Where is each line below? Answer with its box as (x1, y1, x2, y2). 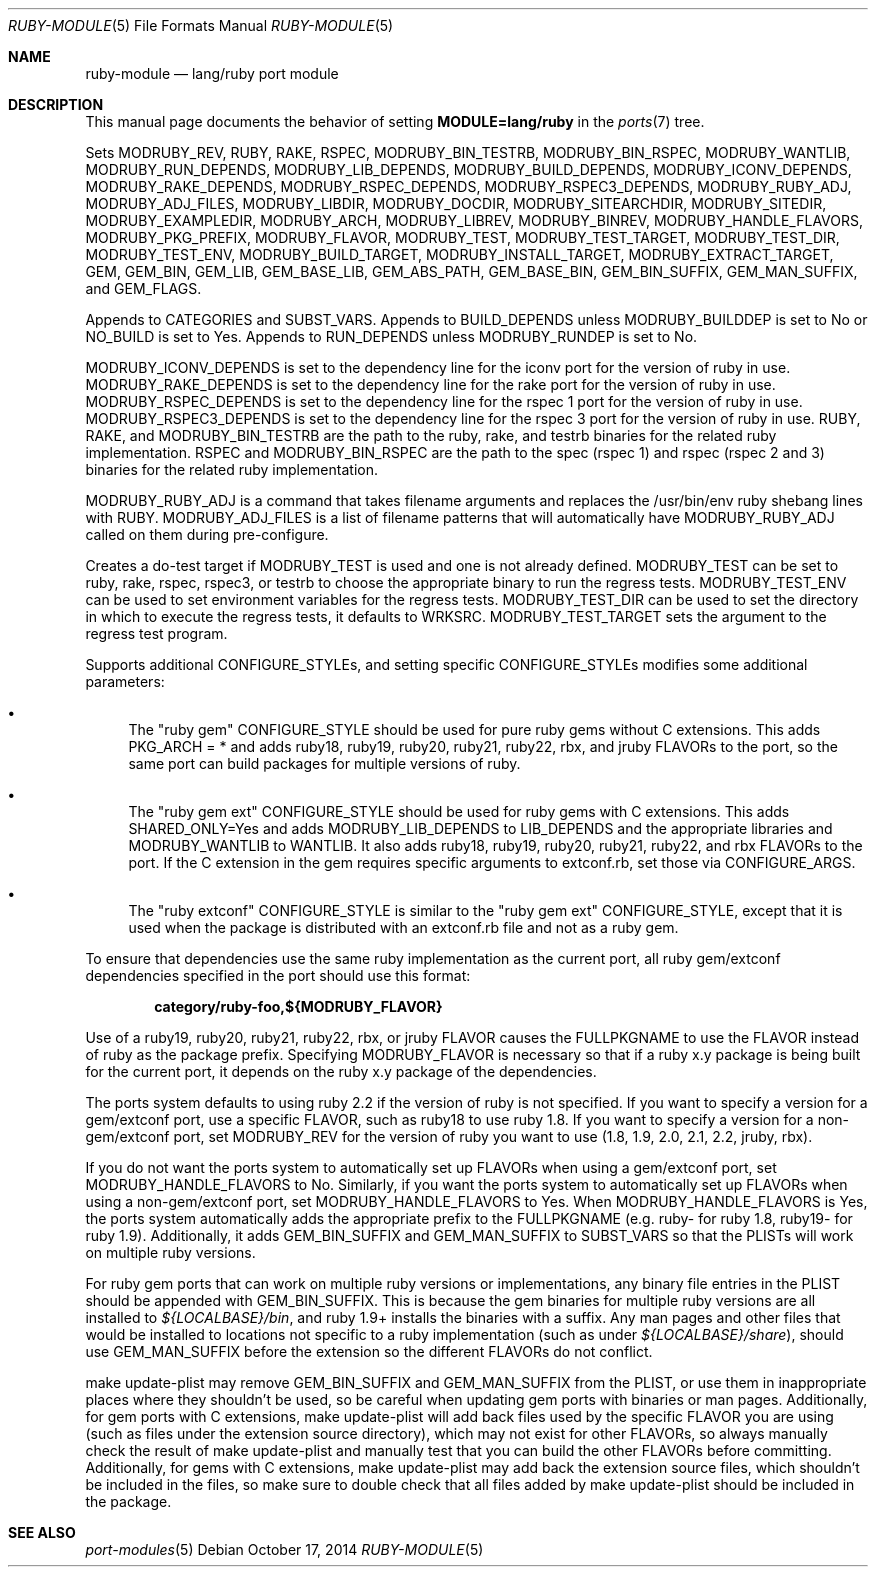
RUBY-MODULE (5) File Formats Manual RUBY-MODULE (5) (8, 17, 394, 34)
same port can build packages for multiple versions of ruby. (128, 755, 521, 772)
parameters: (85, 673, 165, 690)
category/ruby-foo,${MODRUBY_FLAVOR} (154, 998, 443, 1015)
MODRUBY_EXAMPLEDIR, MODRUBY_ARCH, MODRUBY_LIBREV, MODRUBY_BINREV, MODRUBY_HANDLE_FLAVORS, (85, 212, 864, 229)
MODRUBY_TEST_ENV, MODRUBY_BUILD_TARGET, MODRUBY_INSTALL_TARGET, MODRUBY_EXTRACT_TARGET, (85, 246, 834, 263)
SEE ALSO (8, 1524, 76, 1541)
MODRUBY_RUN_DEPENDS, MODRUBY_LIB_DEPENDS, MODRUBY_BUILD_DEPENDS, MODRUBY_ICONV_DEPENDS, (85, 161, 852, 178)
